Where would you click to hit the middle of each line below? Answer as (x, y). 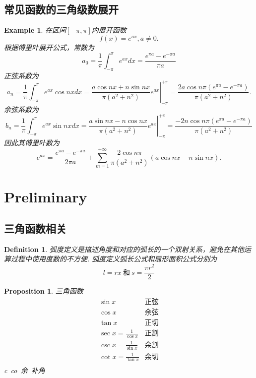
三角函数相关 (35, 228)
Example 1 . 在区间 (35, 30)
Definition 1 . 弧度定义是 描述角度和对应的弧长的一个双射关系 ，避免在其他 (124, 249)
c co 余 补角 (25, 370)
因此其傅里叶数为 (32, 143)
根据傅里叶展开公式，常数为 (49, 47)
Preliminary (46, 197)
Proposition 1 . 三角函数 (44, 291)
